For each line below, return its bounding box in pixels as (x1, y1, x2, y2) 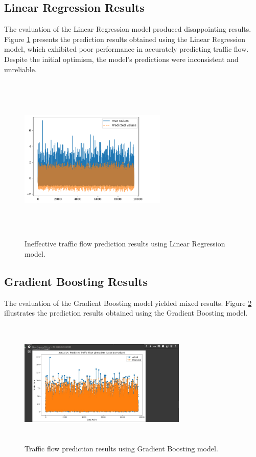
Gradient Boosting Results (4, 273, 148, 289)
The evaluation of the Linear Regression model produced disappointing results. (4, 24, 251, 34)
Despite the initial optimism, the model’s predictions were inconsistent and (4, 53, 239, 64)
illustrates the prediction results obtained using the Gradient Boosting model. (4, 307, 248, 318)
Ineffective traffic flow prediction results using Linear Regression (25, 238, 225, 249)
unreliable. (4, 64, 37, 74)
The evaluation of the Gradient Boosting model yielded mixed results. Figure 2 (4, 297, 252, 308)
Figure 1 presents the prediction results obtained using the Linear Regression (4, 33, 245, 44)
